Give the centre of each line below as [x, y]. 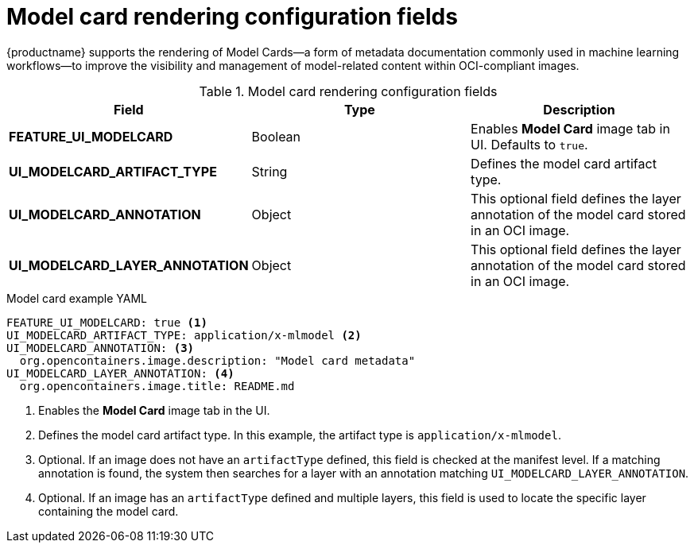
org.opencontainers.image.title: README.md [157, 386]
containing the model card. [109, 511]
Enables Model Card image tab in [570, 128]
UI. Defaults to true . [529, 144]
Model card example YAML [77, 298]
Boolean [276, 136]
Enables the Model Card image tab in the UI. [154, 410]
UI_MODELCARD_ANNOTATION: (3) [101, 348]
